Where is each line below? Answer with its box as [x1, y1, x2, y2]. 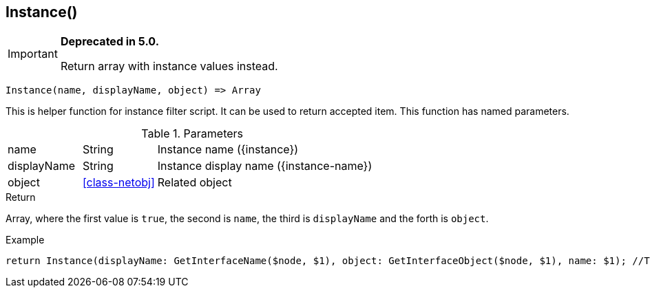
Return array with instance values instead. [60, 59, 278, 74]
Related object [157, 175, 232, 190]
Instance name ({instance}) [157, 142, 299, 157]
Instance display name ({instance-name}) [157, 159, 373, 173]
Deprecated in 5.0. [60, 34, 159, 49]
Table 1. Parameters [141, 127, 244, 141]
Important [8, 47, 58, 61]
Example [6, 234, 45, 246]
